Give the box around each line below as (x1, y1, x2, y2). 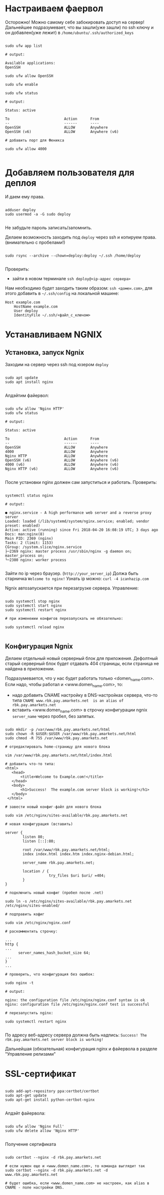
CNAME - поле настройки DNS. (5, 1185, 64, 1190)
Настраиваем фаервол (5, 3, 103, 14)
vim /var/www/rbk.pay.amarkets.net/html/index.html (5, 753, 112, 758)
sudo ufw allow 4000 (5, 146, 47, 151)
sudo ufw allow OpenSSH (5, 73, 54, 79)
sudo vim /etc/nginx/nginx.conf (5, 921, 71, 926)
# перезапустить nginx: (5, 1010, 54, 1016)
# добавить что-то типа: (5, 762, 56, 767)
